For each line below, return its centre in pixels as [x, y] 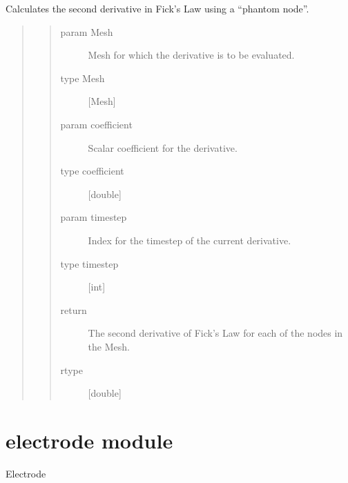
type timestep [89, 263]
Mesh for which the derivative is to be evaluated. [191, 55]
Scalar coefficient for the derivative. [163, 147]
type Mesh [83, 78]
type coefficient [92, 171]
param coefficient [96, 124]
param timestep [94, 217]
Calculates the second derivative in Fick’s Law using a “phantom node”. [157, 8]
